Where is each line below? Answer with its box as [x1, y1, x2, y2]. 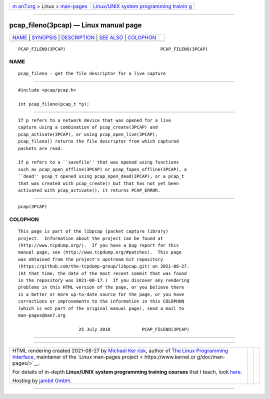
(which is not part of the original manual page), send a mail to [18, 305, 184, 311]
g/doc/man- [196, 353, 225, 360]
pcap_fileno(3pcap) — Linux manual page [9, 21, 142, 29]
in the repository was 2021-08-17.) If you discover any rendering [18, 277, 189, 283]
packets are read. [18, 145, 63, 151]
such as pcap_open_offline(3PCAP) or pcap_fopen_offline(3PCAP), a [18, 166, 187, 172]
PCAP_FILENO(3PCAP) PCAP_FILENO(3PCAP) [18, 46, 208, 52]
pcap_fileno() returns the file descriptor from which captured [18, 138, 179, 144]
